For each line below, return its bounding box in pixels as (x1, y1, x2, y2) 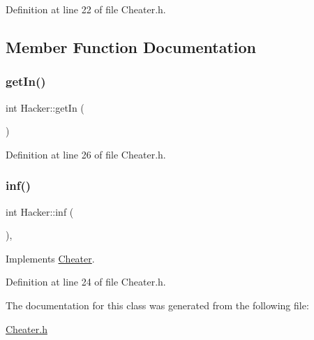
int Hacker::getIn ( (6, 100, 84, 114)
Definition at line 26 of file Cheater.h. (6, 147, 166, 161)
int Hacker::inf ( (6, 204, 74, 219)
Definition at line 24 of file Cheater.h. (6, 274, 166, 289)
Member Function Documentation (6, 36, 257, 57)
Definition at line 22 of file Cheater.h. (6, 2, 166, 16)
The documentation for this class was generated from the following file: (6, 297, 309, 312)
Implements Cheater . (6, 251, 95, 265)
